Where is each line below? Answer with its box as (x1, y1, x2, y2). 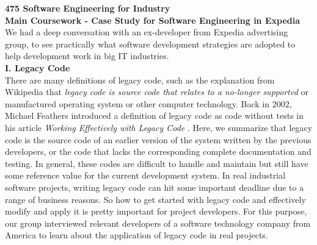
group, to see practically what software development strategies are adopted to (5, 37, 296, 50)
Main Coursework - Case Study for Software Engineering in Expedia (5, 13, 300, 26)
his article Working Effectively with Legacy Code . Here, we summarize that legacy (5, 121, 313, 133)
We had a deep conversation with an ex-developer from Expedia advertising (5, 26, 288, 38)
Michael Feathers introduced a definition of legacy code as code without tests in (5, 109, 304, 122)
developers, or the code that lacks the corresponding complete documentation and (5, 145, 312, 158)
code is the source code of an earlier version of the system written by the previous (5, 133, 312, 146)
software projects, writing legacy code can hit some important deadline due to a (5, 180, 304, 193)
